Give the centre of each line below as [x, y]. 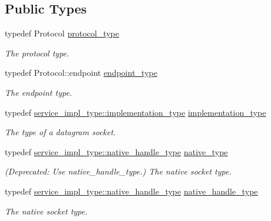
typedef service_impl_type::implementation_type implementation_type [135, 112]
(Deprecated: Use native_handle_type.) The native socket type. [118, 171]
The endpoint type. [39, 92]
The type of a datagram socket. [60, 132]
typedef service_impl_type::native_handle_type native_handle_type [131, 191]
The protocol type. [37, 53]
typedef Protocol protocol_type [62, 33]
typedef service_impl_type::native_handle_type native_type [116, 151]
